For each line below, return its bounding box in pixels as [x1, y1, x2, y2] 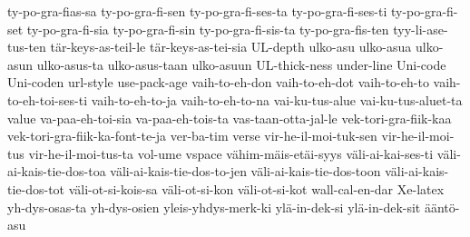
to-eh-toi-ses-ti [7, 90, 88, 109]
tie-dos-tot [7, 179, 65, 198]
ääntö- [424, 197, 460, 216]
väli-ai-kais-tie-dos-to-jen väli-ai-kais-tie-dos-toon [110, 162, 381, 181]
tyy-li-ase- [393, 19, 448, 38]
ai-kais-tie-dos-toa [7, 162, 106, 181]
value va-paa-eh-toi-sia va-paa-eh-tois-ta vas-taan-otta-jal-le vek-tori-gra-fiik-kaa [7, 108, 452, 127]
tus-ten [7, 37, 46, 56]
